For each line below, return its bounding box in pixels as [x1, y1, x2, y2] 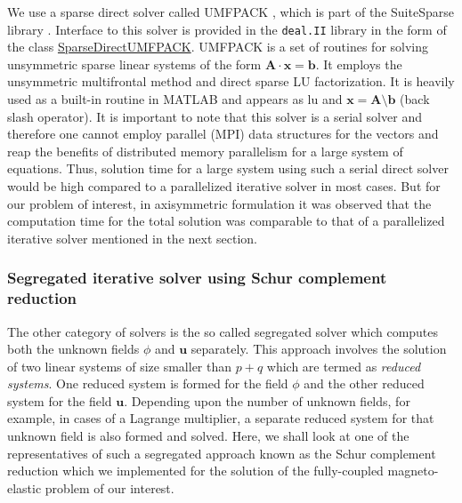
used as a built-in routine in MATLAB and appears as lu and [7, 90, 343, 108]
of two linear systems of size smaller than [7, 356, 232, 375]
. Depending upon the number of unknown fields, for [124, 391, 410, 410]
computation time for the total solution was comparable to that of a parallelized [7, 212, 445, 230]
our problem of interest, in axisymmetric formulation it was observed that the [7, 194, 432, 212]
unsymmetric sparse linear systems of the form [7, 54, 262, 73]
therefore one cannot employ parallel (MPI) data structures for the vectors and [7, 124, 439, 143]
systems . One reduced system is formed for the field [7, 374, 288, 393]
